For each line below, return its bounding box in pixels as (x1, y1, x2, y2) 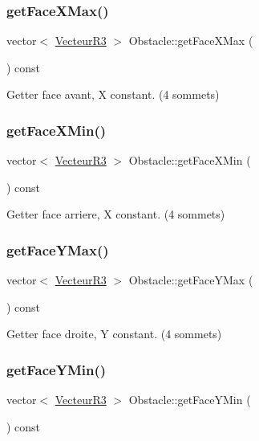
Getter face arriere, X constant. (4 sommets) (6, 206, 225, 223)
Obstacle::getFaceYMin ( (128, 391, 251, 408)
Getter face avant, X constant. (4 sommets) (6, 86, 220, 103)
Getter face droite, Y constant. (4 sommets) (6, 325, 222, 342)
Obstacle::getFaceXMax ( (128, 32, 253, 49)
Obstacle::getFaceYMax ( (128, 272, 253, 288)
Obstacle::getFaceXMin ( (128, 152, 251, 169)
